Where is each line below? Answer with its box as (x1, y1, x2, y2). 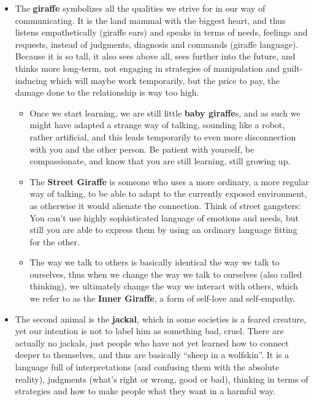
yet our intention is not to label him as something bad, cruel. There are (15, 324, 284, 337)
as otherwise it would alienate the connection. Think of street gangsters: (29, 199, 301, 212)
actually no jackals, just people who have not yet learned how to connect (15, 336, 289, 349)
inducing (15, 74, 47, 86)
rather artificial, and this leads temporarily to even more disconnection (29, 130, 296, 143)
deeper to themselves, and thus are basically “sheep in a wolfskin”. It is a (15, 348, 289, 361)
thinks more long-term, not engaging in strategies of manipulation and (15, 61, 280, 74)
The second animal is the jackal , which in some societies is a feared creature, (15, 312, 307, 325)
